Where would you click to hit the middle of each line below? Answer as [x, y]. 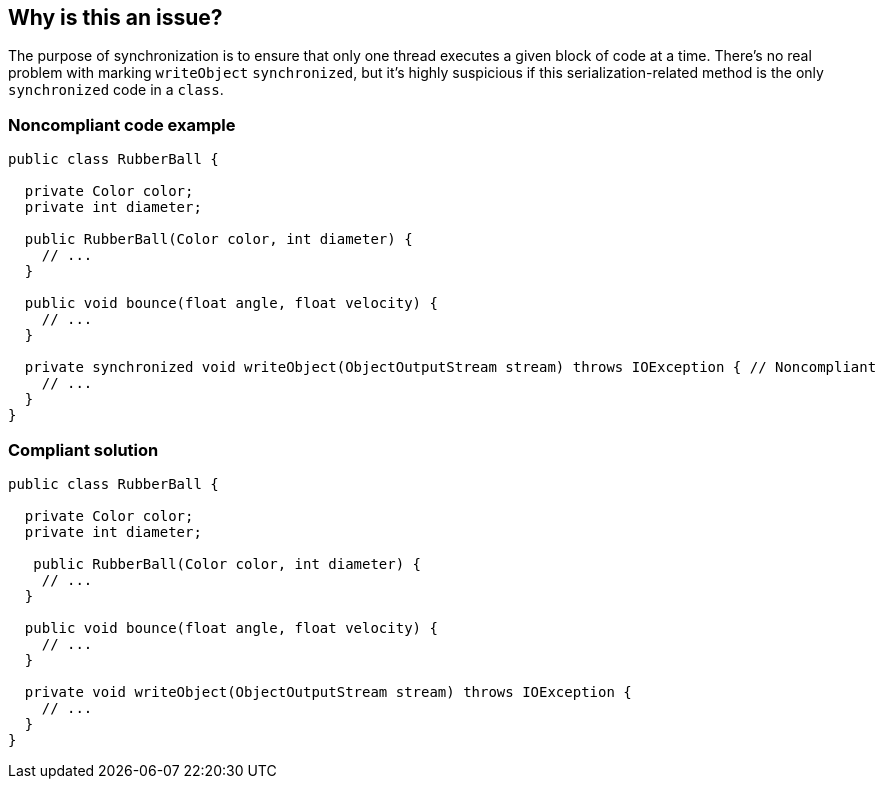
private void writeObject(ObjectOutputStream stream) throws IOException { [328, 691]
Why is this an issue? [115, 17]
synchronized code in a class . [116, 90]
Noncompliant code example [122, 124]
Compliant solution [83, 449]
